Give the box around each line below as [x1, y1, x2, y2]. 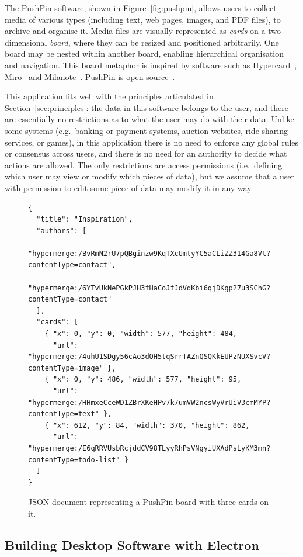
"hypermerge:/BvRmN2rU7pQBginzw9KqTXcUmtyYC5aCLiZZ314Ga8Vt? [28, 249, 271, 258]
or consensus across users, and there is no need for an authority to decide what [5, 147, 287, 160]
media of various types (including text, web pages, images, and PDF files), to [5, 13, 281, 25]
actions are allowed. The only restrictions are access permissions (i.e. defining [5, 158, 283, 171]
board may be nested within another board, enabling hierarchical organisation [5, 47, 284, 60]
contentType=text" [28, 410, 99, 418]
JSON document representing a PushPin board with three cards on [28, 496, 269, 508]
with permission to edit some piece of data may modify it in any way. [5, 181, 253, 193]
